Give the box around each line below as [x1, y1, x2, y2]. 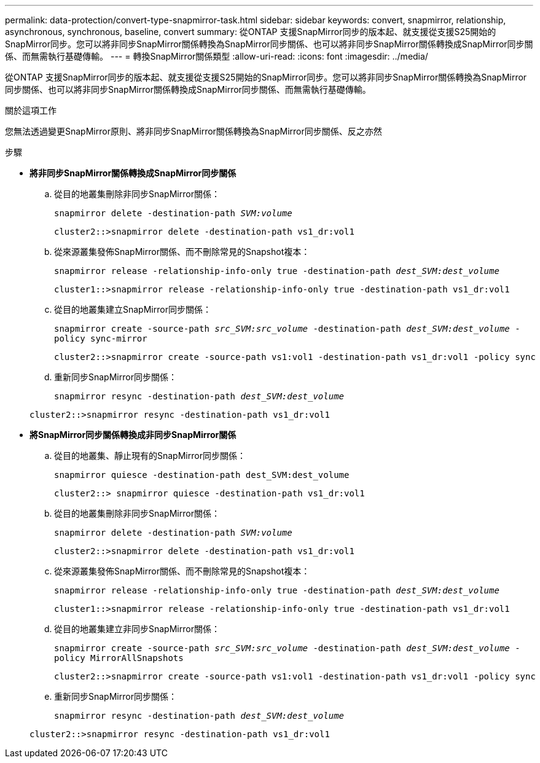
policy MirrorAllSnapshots [54, 653, 184, 663]
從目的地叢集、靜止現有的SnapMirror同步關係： [54, 450, 246, 461]
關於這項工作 [5, 105, 57, 115]
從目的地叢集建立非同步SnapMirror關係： [54, 624, 220, 634]
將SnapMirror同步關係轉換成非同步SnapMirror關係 [29, 429, 237, 440]
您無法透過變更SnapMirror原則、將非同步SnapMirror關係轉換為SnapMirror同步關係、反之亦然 [5, 126, 382, 136]
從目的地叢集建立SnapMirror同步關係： [54, 304, 211, 315]
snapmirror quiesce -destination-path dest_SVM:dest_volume [54, 470, 350, 480]
